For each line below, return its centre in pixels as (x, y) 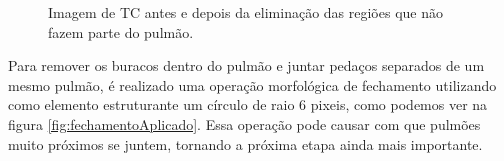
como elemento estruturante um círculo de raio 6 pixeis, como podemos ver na (248, 104)
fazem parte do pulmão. (121, 31)
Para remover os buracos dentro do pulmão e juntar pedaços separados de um (246, 65)
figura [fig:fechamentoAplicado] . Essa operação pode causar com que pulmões (244, 123)
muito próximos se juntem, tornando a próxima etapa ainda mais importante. (245, 143)
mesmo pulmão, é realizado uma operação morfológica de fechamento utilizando (252, 84)
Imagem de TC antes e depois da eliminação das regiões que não (245, 12)
